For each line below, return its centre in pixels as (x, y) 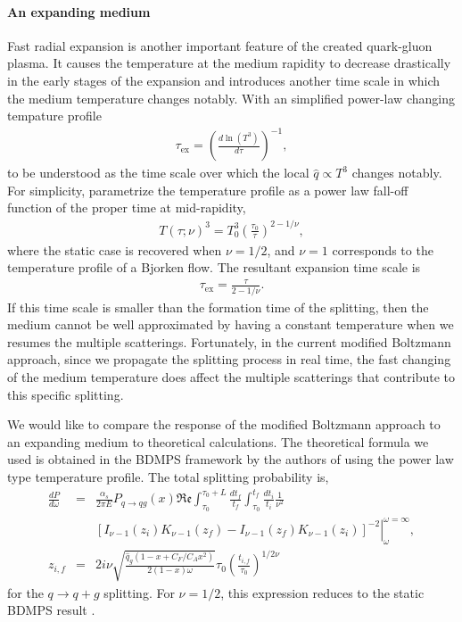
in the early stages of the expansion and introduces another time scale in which (224, 80)
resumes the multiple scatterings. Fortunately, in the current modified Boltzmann (229, 341)
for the (25, 592)
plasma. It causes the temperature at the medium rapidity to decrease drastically (229, 63)
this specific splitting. (66, 394)
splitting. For (139, 592)
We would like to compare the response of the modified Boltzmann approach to (224, 424)
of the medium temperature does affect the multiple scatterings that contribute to (231, 377)
